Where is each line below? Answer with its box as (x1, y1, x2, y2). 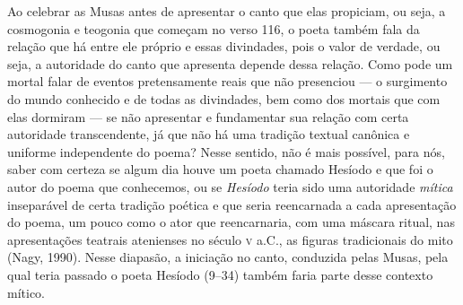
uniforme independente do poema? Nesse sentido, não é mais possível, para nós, (7, 142, 445, 161)
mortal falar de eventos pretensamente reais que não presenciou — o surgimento (7, 72, 448, 91)
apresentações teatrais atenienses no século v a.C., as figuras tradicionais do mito (7, 230, 453, 248)
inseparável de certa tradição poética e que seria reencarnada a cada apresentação (7, 195, 457, 213)
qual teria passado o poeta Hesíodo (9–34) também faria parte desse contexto (7, 265, 433, 283)
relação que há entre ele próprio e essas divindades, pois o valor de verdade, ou (7, 37, 441, 56)
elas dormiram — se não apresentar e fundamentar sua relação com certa (7, 107, 409, 126)
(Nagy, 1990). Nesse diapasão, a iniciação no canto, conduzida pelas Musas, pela (7, 248, 449, 266)
